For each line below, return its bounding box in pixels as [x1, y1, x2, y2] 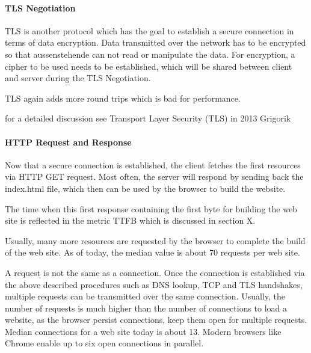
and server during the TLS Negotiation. [5, 72, 151, 84]
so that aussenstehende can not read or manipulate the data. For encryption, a [5, 48, 295, 60]
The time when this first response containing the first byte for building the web [5, 202, 297, 215]
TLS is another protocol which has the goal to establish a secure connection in [5, 24, 294, 37]
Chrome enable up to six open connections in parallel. [5, 337, 204, 349]
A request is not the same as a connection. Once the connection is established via [5, 266, 305, 278]
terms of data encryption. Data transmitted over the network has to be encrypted [5, 36, 306, 49]
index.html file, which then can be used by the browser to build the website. [5, 182, 286, 194]
